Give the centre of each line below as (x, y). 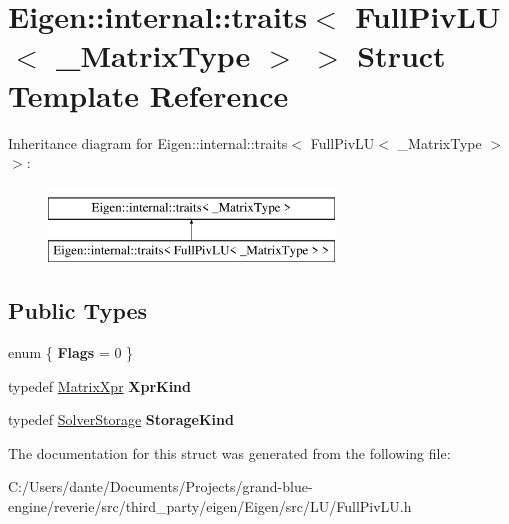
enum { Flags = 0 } (71, 352)
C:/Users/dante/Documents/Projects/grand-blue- (160, 486)
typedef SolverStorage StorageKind (121, 419)
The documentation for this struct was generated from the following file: (229, 452)
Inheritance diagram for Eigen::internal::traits (148, 142)
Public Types (78, 310)
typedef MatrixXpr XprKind (100, 385)
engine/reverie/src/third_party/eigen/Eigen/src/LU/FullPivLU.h (210, 506)
